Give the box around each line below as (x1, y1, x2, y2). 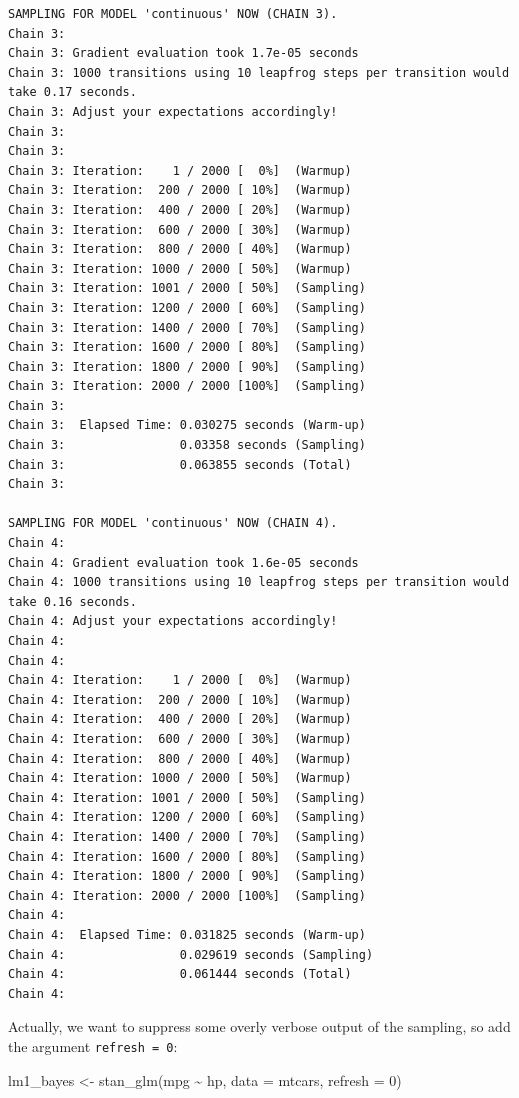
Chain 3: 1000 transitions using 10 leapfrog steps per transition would (8, 65, 510, 80)
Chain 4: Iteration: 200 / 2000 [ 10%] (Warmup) (8, 692, 352, 707)
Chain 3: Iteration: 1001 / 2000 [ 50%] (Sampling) (8, 281, 366, 296)
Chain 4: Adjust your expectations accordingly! (8, 614, 338, 629)
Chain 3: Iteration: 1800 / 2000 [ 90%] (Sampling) (8, 359, 366, 374)
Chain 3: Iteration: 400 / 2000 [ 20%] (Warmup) (8, 202, 352, 217)
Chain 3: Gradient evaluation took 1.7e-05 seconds (8, 46, 359, 61)
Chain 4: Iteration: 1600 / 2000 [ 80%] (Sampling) (8, 849, 366, 864)
